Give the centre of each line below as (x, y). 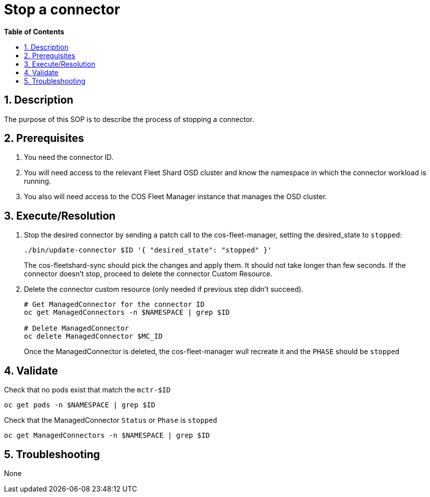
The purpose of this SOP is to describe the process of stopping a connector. (129, 119)
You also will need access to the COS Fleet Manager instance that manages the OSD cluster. (176, 197)
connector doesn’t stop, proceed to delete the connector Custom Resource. (148, 274)
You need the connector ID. (69, 157)
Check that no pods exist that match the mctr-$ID (87, 390)
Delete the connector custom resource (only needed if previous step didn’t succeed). (164, 289)
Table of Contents (34, 31)
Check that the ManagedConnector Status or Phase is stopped (111, 420)
